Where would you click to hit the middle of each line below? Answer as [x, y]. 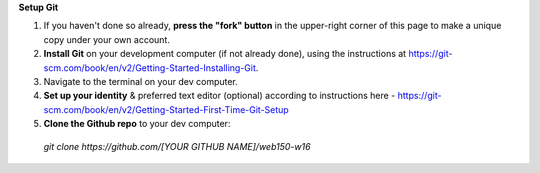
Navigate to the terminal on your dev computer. [141, 81]
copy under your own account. [106, 39]
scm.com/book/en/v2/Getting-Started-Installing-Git [150, 67]
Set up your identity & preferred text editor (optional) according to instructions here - [219, 96]
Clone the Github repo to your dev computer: [137, 124]
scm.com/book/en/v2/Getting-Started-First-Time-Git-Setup [166, 109]
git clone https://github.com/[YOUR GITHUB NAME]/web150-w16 [177, 146]
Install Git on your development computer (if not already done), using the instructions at [225, 54]
